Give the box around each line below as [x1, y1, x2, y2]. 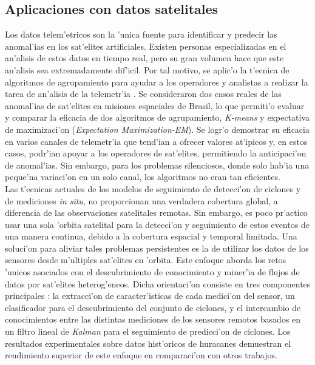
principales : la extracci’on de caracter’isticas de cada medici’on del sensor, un [5, 289, 295, 302]
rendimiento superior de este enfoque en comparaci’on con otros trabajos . [5, 349, 277, 361]
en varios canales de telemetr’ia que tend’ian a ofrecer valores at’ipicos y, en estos [5, 135, 308, 147]
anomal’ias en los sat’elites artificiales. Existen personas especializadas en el [5, 39, 286, 52]
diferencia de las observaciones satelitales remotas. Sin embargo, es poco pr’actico [5, 206, 308, 219]
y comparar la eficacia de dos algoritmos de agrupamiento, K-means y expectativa [5, 111, 310, 124]
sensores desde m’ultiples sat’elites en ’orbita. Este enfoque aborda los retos [5, 253, 286, 266]
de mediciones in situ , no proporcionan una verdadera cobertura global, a [5, 194, 278, 207]
